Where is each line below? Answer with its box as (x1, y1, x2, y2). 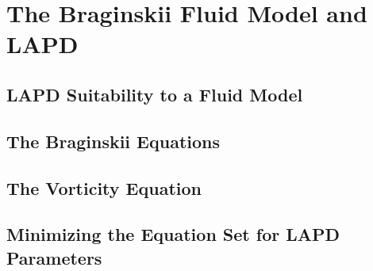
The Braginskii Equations (6, 128, 221, 153)
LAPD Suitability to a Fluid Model (6, 82, 303, 106)
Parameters (6, 245, 102, 269)
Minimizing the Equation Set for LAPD (6, 222, 340, 246)
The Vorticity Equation (6, 175, 202, 200)
